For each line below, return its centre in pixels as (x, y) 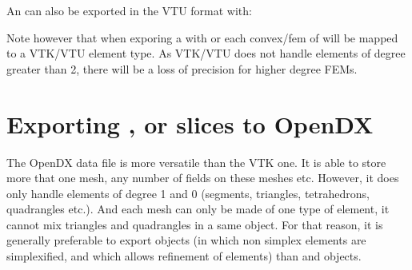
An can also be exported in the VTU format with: (129, 10)
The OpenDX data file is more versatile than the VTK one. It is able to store (196, 162)
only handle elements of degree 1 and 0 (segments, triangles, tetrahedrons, (188, 193)
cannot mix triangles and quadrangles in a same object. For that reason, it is (195, 224)
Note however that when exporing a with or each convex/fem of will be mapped (202, 37)
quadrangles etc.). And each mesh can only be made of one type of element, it (198, 209)
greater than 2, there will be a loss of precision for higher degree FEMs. (182, 68)
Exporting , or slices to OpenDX (190, 123)
